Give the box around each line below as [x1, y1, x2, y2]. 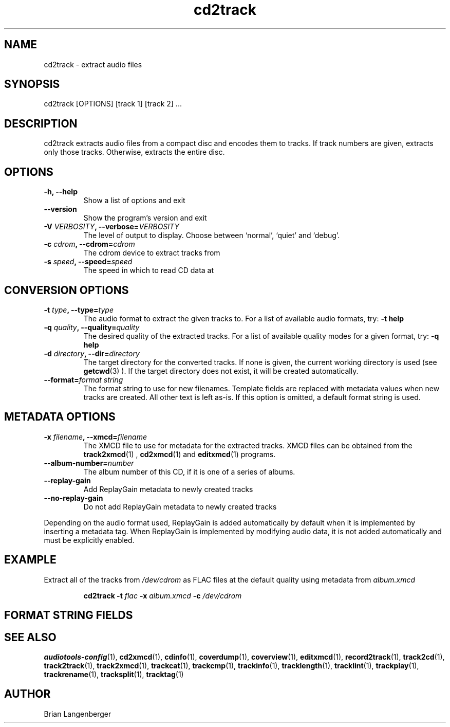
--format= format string [44, 375, 123, 384]
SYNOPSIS [4, 78, 60, 91]
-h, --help [44, 187, 78, 196]
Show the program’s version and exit [83, 213, 207, 223]
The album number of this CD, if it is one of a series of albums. [83, 467, 295, 476]
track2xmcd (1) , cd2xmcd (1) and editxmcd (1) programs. [83, 449, 276, 459]
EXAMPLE [4, 553, 57, 567]
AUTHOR [4, 687, 51, 701]
